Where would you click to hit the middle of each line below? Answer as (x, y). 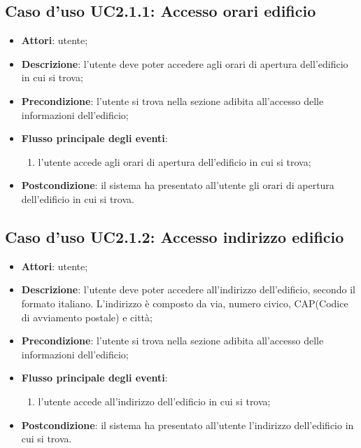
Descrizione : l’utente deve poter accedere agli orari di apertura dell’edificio (185, 63)
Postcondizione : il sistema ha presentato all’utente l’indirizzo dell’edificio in (187, 425)
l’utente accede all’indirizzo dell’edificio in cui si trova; (154, 401)
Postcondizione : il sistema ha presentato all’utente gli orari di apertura (178, 185)
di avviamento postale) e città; (87, 317)
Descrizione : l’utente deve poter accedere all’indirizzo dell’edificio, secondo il (188, 289)
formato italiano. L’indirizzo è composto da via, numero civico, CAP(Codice (185, 303)
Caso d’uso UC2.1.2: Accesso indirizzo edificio (175, 236)
